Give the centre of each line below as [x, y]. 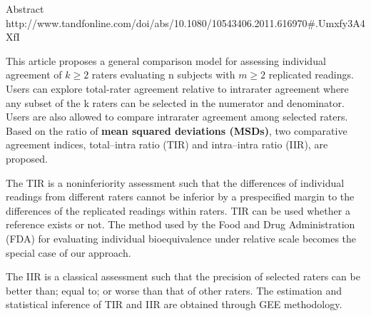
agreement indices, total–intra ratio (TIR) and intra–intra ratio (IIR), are [167, 144]
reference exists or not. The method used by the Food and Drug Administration [181, 224]
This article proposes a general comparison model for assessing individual [166, 60]
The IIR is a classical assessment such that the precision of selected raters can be [183, 276]
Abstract [25, 9]
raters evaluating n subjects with [163, 75]
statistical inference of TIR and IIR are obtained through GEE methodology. [174, 304]
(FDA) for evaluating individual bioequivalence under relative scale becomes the [181, 238]
